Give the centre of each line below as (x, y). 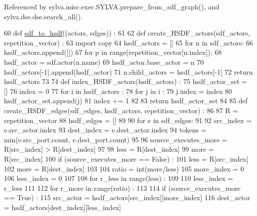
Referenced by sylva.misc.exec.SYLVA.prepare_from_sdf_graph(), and (112, 6)
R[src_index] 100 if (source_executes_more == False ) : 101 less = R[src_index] (126, 158)
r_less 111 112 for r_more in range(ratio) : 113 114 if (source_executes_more (122, 188)
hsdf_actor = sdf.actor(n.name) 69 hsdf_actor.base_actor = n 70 (104, 62)
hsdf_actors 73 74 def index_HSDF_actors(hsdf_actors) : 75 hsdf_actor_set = (126, 81)
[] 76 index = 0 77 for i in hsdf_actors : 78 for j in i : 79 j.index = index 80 (118, 91)
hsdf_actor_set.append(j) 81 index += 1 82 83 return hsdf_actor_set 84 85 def (126, 101)
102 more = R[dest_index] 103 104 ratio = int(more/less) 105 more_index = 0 (124, 168)
